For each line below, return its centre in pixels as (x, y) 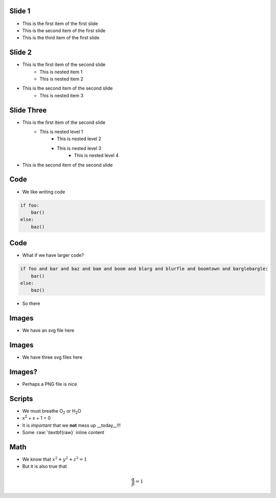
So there (31, 304)
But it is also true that (45, 466)
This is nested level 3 (79, 148)
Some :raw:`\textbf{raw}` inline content (63, 432)
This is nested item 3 (62, 95)
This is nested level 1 (61, 132)
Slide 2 (21, 52)
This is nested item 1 (61, 72)
